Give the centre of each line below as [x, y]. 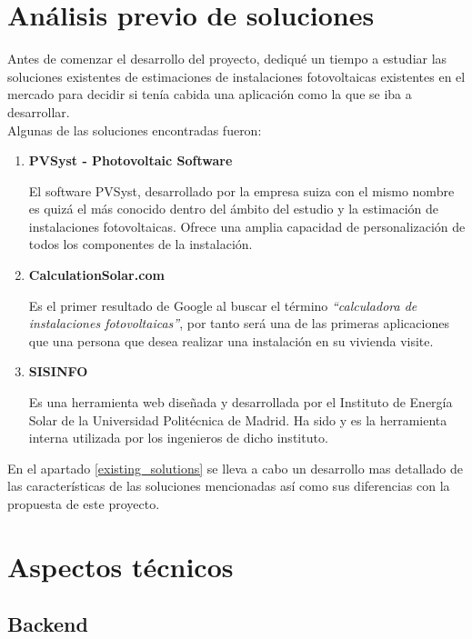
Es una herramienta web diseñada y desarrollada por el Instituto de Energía [241, 402]
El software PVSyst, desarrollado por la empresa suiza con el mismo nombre [241, 190]
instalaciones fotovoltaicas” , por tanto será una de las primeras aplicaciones [239, 323]
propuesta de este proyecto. [84, 504]
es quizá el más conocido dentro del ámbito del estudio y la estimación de [234, 209]
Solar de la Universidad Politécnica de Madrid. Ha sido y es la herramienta [238, 419]
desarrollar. [39, 111]
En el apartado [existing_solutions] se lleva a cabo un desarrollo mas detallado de [235, 468]
